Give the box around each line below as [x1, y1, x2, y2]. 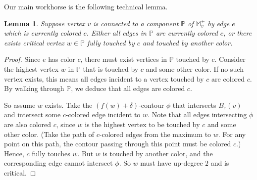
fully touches [32, 148, 70, 158]
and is [210, 158, 229, 168]
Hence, [4, 148, 24, 158]
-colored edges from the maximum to [99, 129, 211, 139]
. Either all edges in [86, 28, 147, 38]
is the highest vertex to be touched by [85, 119, 200, 129]
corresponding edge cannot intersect [4, 158, 113, 168]
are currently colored [155, 28, 218, 38]
